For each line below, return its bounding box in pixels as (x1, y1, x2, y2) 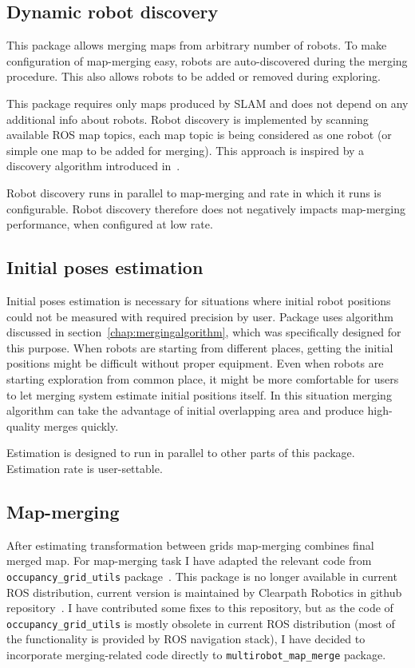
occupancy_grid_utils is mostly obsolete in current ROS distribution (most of (6, 614, 395, 631)
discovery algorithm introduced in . (6, 157, 180, 174)
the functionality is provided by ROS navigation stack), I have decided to (6, 630, 366, 647)
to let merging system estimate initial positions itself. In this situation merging (6, 386, 392, 403)
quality (6, 417, 41, 434)
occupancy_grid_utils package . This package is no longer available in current (6, 567, 397, 584)
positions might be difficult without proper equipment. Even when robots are (6, 355, 384, 372)
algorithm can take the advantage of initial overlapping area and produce (6, 402, 364, 419)
